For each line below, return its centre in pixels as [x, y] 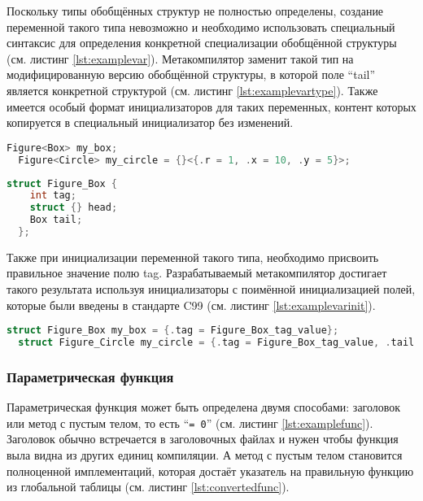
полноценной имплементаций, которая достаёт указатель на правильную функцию [210, 471]
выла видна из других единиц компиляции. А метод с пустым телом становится [205, 455]
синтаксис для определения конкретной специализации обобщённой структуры [202, 43]
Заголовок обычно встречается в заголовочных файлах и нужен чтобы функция [203, 439]
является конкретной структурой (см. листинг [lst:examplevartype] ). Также [192, 90]
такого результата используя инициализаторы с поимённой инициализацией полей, [211, 289]
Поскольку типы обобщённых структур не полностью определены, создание [195, 11]
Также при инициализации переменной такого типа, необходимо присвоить [193, 257]
